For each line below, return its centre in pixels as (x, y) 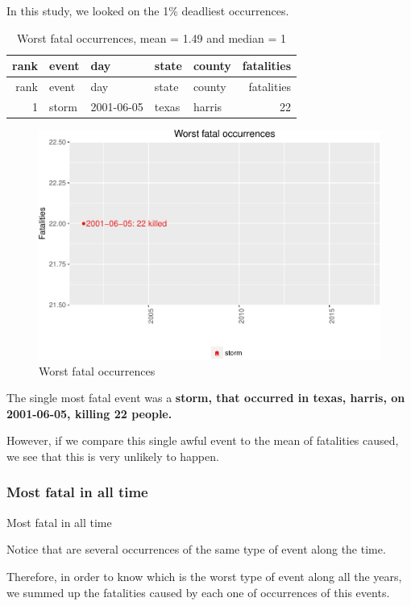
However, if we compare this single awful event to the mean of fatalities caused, (203, 440)
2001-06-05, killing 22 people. (89, 413)
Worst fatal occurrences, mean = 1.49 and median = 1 (152, 37)
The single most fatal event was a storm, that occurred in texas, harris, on (206, 398)
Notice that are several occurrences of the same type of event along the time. (196, 549)
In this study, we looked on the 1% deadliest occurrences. (148, 10)
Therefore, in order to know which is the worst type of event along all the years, (204, 576)
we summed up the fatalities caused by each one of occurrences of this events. (198, 592)
